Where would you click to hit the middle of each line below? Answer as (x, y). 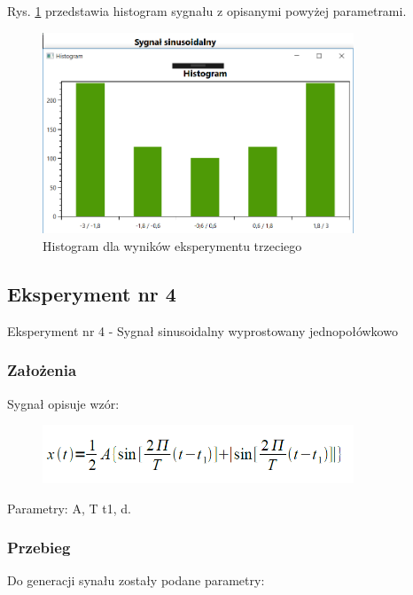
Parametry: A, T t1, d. (69, 508)
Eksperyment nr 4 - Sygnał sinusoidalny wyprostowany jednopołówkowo (203, 330)
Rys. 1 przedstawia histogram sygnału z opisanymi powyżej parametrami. (207, 11)
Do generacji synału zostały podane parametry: (136, 580)
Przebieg (39, 548)
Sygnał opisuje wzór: (63, 403)
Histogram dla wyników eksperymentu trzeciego (172, 245)
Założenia (42, 370)
